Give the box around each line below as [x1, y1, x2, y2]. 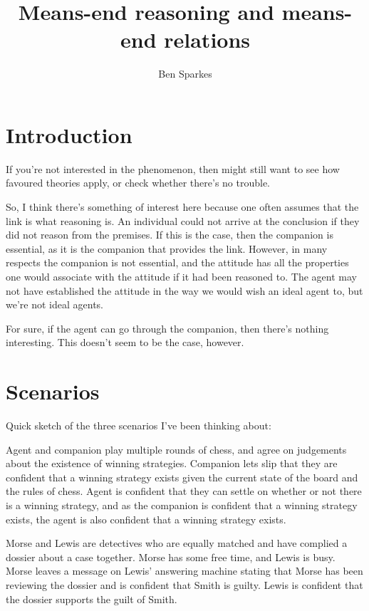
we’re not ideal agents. [6, 297, 103, 312]
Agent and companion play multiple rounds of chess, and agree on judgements [6, 442, 347, 456]
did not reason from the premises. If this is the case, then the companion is [6, 227, 333, 242]
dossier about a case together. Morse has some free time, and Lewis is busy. [6, 549, 336, 564]
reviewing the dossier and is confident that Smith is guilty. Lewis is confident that [6, 578, 363, 592]
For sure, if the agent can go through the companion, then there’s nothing [6, 320, 329, 335]
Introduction [6, 120, 132, 149]
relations [164, 25, 251, 54]
